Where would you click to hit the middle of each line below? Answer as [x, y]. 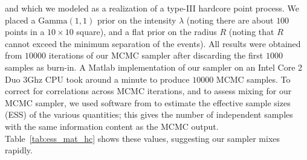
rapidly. [19, 150]
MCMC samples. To [253, 79]
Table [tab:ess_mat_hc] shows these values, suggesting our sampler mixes [143, 138]
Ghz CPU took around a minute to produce [108, 79]
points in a [25, 32]
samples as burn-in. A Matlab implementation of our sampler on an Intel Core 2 [154, 67]
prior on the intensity [137, 20]
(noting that [251, 32]
